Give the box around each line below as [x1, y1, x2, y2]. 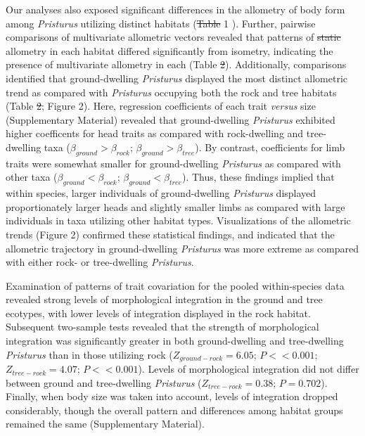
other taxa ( [6, 169, 58, 184]
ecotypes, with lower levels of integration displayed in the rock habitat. [6, 305, 311, 320]
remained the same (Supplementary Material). [6, 416, 205, 431]
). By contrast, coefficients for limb [195, 139, 345, 154]
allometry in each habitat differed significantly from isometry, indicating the [6, 43, 333, 58]
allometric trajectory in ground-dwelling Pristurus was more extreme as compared [6, 241, 359, 255]
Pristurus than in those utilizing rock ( [6, 347, 173, 361]
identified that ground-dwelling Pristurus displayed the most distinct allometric [6, 70, 348, 85]
